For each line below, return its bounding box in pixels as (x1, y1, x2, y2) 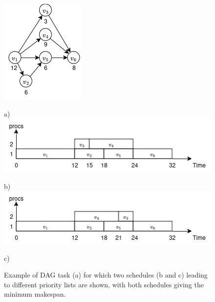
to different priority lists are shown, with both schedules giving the (4, 279, 204, 289)
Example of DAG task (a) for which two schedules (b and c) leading (4, 270, 208, 280)
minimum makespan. (4, 289, 66, 299)
